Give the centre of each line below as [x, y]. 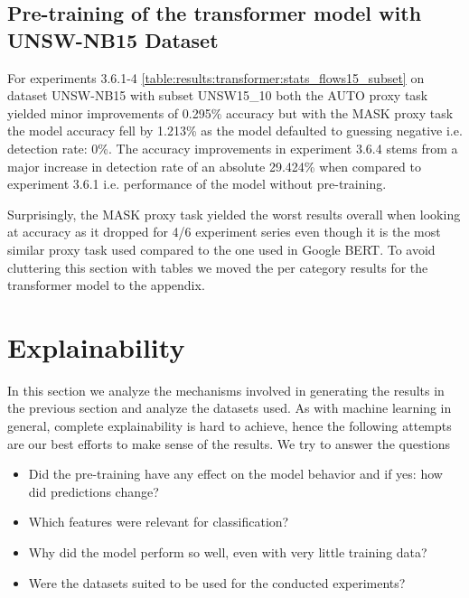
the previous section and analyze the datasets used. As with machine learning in [230, 408]
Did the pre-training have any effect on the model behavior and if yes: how [235, 474]
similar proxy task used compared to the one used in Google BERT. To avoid [221, 249]
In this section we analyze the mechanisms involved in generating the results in [226, 390]
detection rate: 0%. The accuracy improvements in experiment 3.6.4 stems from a [233, 148]
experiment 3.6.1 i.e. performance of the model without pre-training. [197, 184]
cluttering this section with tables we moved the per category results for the [218, 267]
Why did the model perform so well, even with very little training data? [228, 552]
